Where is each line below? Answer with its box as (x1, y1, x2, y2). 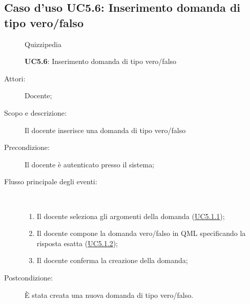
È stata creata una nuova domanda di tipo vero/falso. (25, 289, 194, 300)
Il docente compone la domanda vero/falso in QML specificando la (36, 228, 246, 238)
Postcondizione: (4, 272, 53, 283)
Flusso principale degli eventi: (4, 176, 97, 187)
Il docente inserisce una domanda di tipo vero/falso (25, 124, 186, 135)
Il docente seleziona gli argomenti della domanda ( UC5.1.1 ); (36, 210, 225, 221)
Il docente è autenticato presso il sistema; (25, 159, 155, 169)
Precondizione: (4, 142, 50, 153)
